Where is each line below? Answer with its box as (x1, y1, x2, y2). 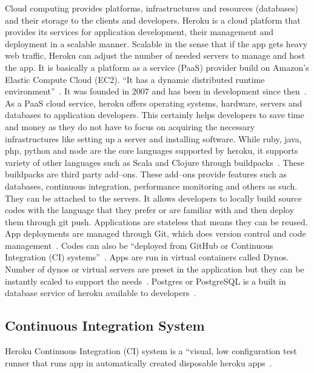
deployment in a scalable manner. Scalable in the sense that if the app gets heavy (5, 37, 308, 50)
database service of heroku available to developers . (5, 286, 196, 299)
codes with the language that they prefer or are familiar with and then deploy (5, 203, 295, 216)
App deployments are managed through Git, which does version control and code (5, 227, 306, 240)
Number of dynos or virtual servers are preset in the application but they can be (5, 263, 304, 276)
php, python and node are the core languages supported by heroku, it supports (5, 144, 298, 157)
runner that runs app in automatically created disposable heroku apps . (5, 356, 272, 369)
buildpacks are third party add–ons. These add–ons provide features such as (5, 168, 287, 180)
